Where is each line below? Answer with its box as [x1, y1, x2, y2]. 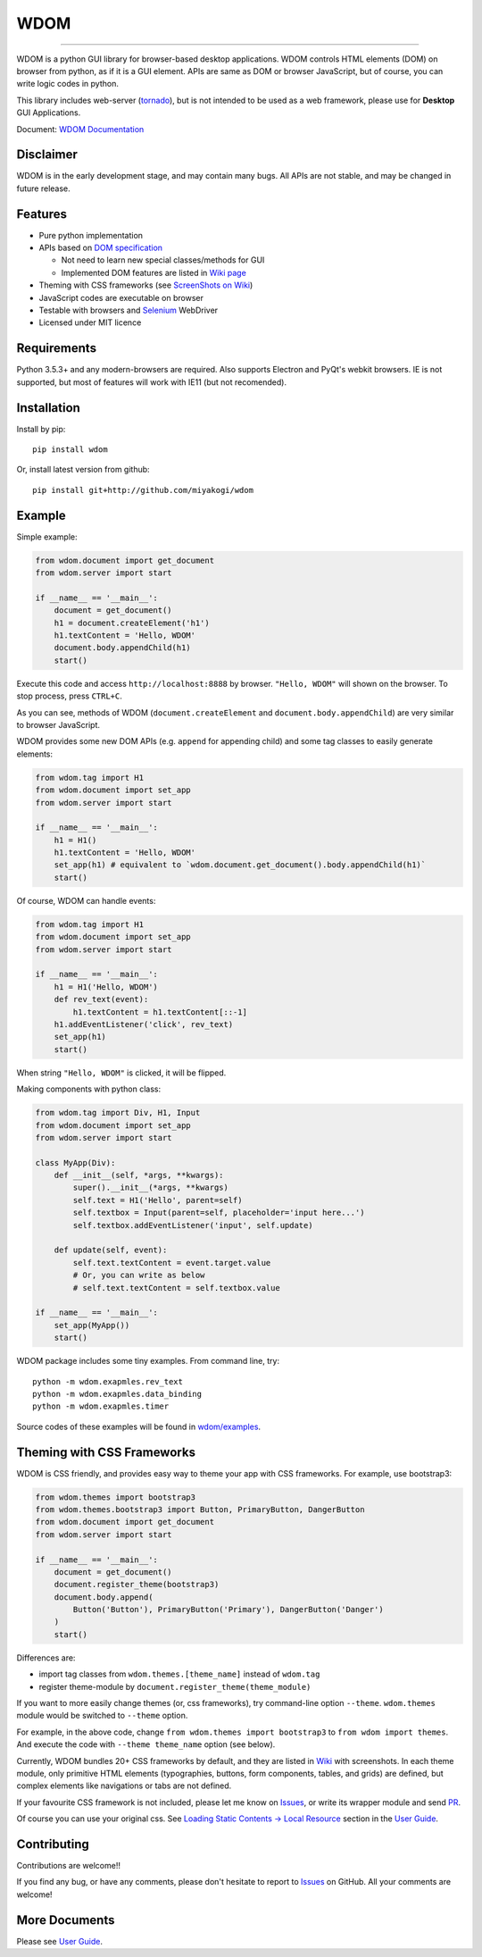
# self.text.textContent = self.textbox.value [72, 1283, 280, 1292]
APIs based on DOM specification [38, 242, 163, 254]
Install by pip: [16, 423, 66, 434]
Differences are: [16, 1652, 76, 1663]
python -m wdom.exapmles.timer [32, 1401, 170, 1411]
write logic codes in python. [16, 79, 120, 89]
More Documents [16, 1912, 115, 1928]
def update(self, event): [54, 1245, 168, 1255]
